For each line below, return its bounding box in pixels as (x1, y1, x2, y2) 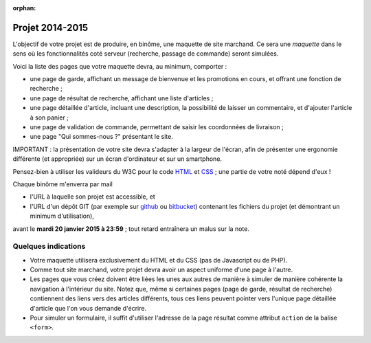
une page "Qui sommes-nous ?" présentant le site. (30, 133, 173, 141)
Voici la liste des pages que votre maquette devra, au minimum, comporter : (12, 62, 227, 70)
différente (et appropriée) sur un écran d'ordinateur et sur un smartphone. (12, 155, 223, 163)
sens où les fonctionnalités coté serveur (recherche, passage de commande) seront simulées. (12, 49, 279, 58)
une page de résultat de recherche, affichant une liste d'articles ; (30, 93, 214, 102)
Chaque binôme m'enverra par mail (12, 179, 113, 188)
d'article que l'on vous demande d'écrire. (30, 304, 147, 312)
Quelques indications (12, 241, 86, 251)
